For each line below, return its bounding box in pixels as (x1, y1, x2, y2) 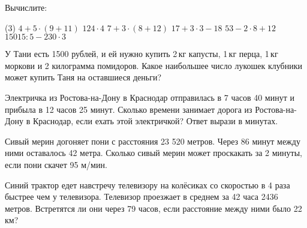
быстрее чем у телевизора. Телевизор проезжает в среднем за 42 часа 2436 (5, 190, 278, 203)
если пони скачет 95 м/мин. (5, 158, 107, 170)
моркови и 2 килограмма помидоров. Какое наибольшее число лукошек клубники (5, 59, 302, 71)
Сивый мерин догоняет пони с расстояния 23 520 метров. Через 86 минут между (5, 134, 300, 147)
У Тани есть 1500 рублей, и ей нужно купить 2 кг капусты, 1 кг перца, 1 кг (5, 47, 278, 60)
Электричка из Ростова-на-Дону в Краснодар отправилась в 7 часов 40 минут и (5, 91, 294, 103)
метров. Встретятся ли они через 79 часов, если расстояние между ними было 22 (5, 202, 302, 214)
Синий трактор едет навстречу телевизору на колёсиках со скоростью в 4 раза (5, 178, 290, 191)
